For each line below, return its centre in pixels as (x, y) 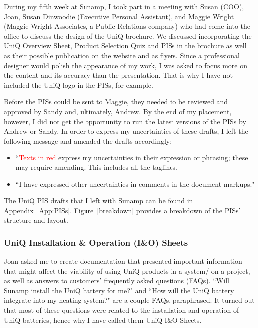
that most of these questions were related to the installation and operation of (122, 310)
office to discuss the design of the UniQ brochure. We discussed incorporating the (128, 36)
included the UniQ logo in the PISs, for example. (79, 84)
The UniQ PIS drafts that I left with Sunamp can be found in (99, 201)
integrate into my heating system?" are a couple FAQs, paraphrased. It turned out (129, 300)
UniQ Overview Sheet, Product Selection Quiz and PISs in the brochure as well (125, 46)
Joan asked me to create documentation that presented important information (123, 261)
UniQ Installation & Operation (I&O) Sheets (96, 242)
